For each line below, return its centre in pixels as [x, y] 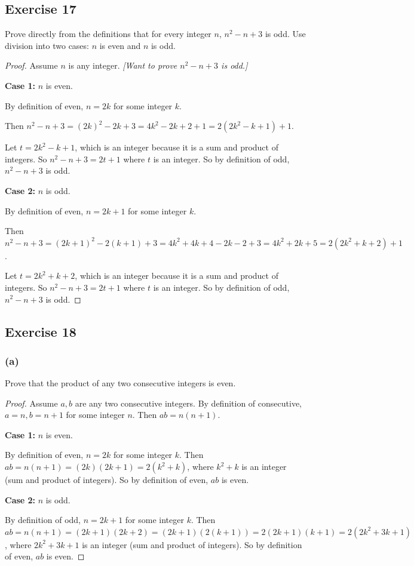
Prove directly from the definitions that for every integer [108, 34]
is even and [120, 45]
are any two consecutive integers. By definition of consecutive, [188, 403]
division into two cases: [47, 45]
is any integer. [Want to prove [123, 65]
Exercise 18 [41, 331]
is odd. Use [285, 34]
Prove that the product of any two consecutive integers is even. [120, 383]
